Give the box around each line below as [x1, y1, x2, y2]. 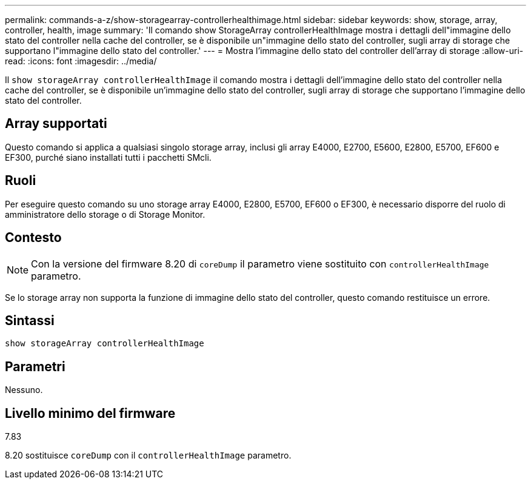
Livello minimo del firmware [5, 405, 176, 421]
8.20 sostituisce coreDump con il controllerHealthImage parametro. [5, 450, 292, 461]
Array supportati [5, 116, 107, 132]
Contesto [5, 230, 62, 246]
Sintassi [5, 312, 55, 328]
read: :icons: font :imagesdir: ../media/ [5, 56, 157, 66]
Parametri [5, 358, 65, 374]
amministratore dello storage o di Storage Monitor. [5, 209, 205, 220]
